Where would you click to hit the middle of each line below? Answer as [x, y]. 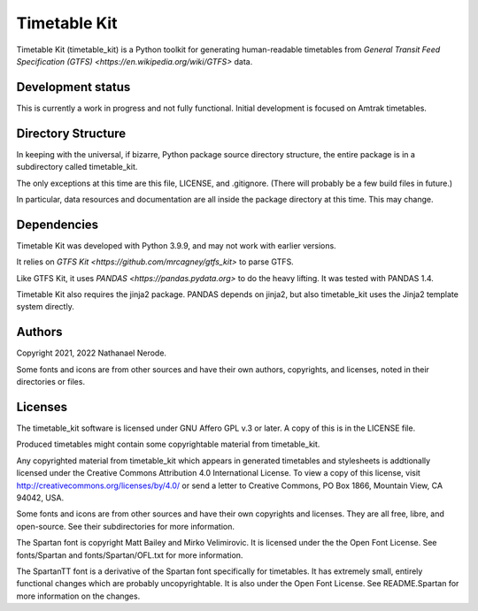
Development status [73, 87]
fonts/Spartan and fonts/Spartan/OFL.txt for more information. [130, 555]
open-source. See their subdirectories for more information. [125, 526]
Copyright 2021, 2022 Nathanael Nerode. [92, 353]
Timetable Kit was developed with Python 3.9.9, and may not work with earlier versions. [176, 245]
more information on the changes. [78, 596]
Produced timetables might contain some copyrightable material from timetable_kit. [168, 444]
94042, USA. [40, 497]
